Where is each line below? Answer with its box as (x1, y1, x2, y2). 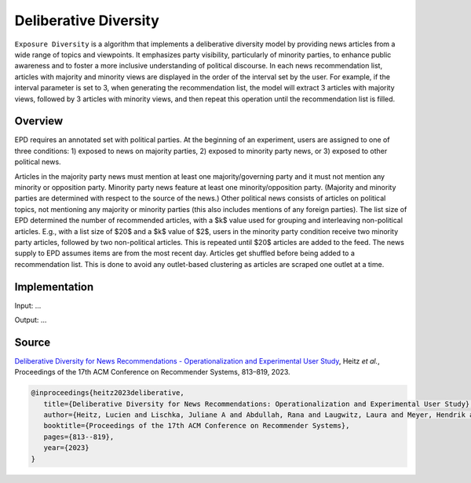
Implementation (14, 280, 94, 294)
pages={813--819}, (43, 432, 115, 441)
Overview (14, 115, 64, 128)
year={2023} (43, 444, 89, 452)
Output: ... (14, 315, 47, 324)
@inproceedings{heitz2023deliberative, (31, 389, 184, 397)
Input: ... (14, 301, 42, 310)
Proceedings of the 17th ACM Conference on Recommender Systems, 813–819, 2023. (14, 368, 290, 377)
